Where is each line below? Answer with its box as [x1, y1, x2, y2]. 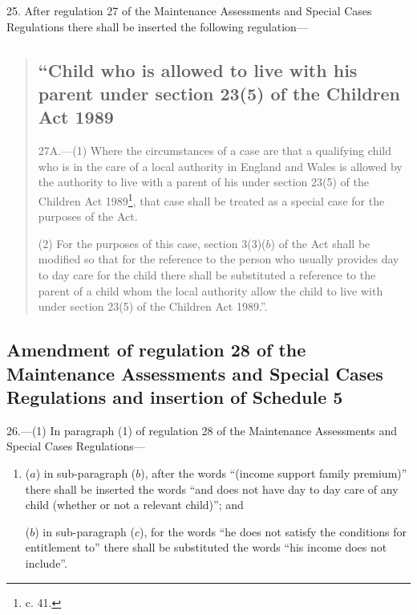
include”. [25, 554, 67, 571]
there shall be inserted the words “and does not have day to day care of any [25, 480, 399, 497]
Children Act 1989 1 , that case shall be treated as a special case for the [38, 189, 385, 209]
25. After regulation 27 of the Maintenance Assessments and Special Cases [6, 2, 372, 18]
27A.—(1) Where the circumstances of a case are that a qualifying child [38, 142, 391, 159]
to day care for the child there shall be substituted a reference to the [38, 266, 376, 283]
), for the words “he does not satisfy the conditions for [139, 523, 407, 540]
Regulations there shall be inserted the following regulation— [6, 18, 308, 35]
